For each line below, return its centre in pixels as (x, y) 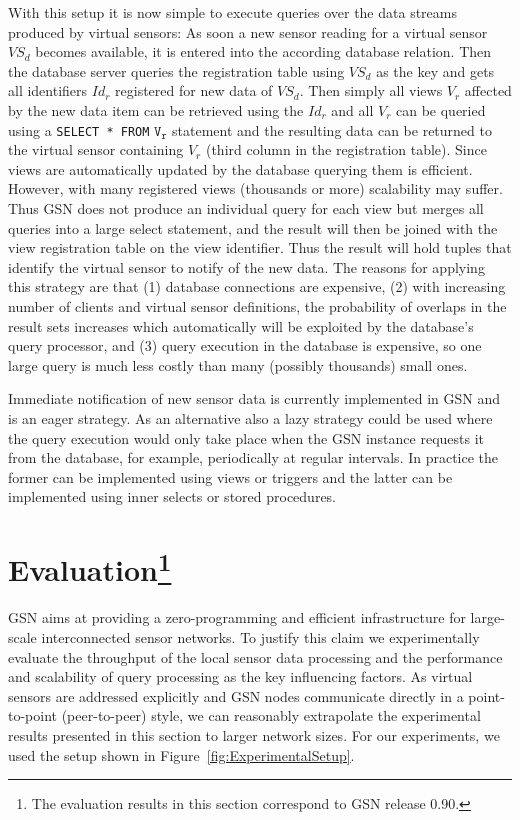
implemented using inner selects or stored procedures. (172, 496)
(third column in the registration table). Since (346, 149)
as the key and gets (435, 70)
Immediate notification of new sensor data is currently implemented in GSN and (254, 398)
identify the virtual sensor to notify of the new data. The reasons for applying (246, 266)
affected (488, 90)
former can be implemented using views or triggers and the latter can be (230, 476)
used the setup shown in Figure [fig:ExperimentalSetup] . (181, 754)
